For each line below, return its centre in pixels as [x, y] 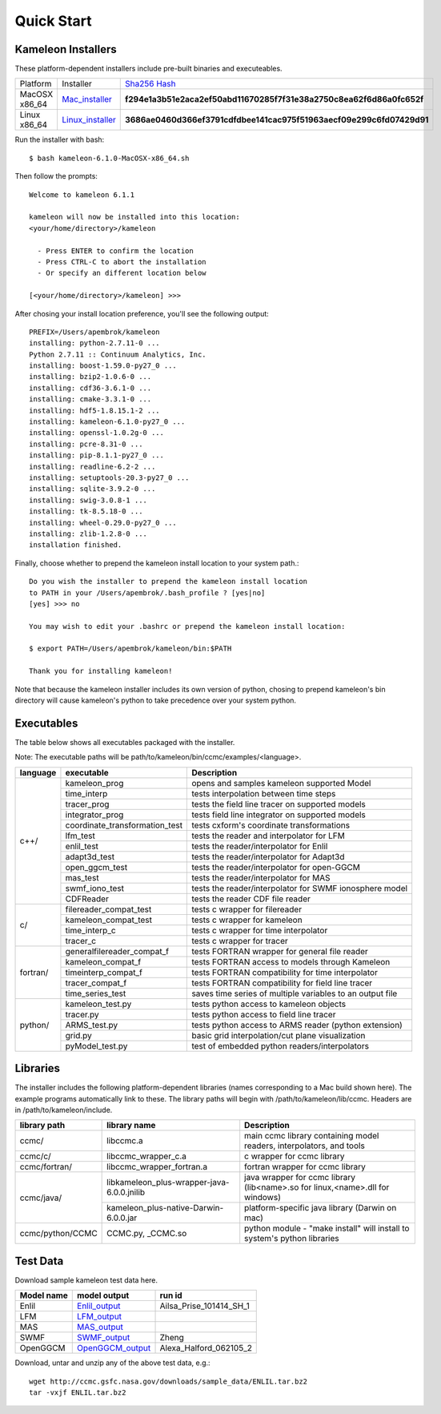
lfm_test [80, 836]
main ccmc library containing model [312, 1136]
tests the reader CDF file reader [251, 899]
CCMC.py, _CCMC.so [147, 1234]
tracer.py [82, 1014]
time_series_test [96, 993]
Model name [44, 1295]
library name [131, 1126]
